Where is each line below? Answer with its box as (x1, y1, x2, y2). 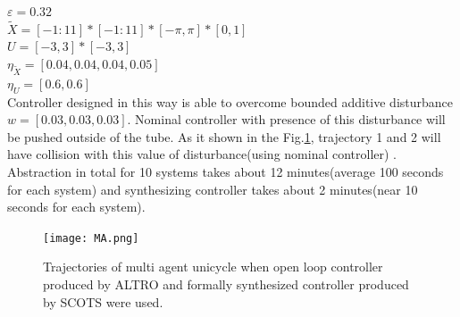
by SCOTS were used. (43, 292, 163, 311)
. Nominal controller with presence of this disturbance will (127, 110, 446, 129)
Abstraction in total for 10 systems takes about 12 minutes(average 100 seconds (7, 162, 444, 180)
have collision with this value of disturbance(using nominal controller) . (7, 145, 397, 163)
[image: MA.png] (43, 231, 139, 245)
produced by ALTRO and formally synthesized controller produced (43, 274, 409, 293)
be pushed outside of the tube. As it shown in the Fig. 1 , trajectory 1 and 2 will (7, 127, 441, 146)
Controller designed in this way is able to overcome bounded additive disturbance (7, 92, 454, 111)
